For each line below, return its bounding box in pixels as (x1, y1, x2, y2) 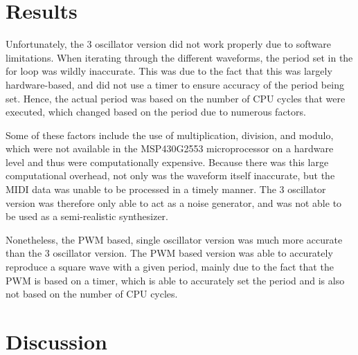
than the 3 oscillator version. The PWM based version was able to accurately (6, 246, 333, 260)
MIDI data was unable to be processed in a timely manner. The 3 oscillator (6, 182, 326, 197)
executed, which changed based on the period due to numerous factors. (6, 104, 306, 119)
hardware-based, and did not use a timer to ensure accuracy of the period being (6, 77, 344, 91)
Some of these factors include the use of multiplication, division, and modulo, (6, 127, 334, 142)
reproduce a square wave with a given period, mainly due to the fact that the (6, 260, 334, 274)
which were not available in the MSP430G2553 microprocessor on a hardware (6, 141, 334, 156)
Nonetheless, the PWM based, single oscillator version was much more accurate (6, 232, 343, 246)
